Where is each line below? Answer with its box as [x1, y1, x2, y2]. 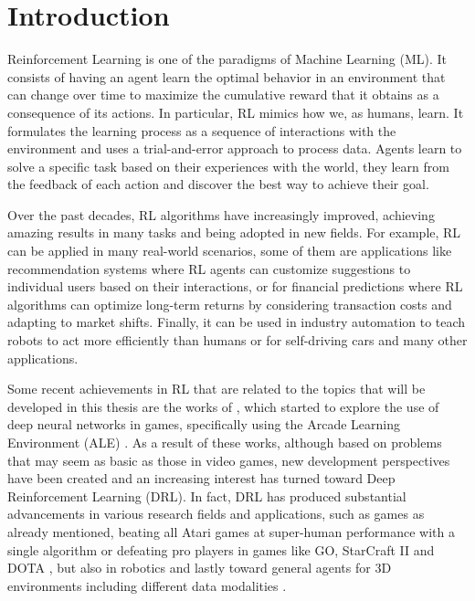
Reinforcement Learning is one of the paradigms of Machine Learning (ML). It [7, 49, 447, 69]
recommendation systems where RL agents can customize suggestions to [7, 258, 411, 278]
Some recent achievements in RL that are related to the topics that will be [7, 379, 426, 398]
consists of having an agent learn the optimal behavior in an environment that [7, 67, 446, 86]
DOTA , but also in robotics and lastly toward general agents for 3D [7, 558, 392, 577]
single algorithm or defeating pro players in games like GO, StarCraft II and [7, 540, 435, 559]
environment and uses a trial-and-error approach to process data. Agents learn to [7, 139, 462, 158]
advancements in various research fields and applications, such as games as [7, 504, 425, 523]
